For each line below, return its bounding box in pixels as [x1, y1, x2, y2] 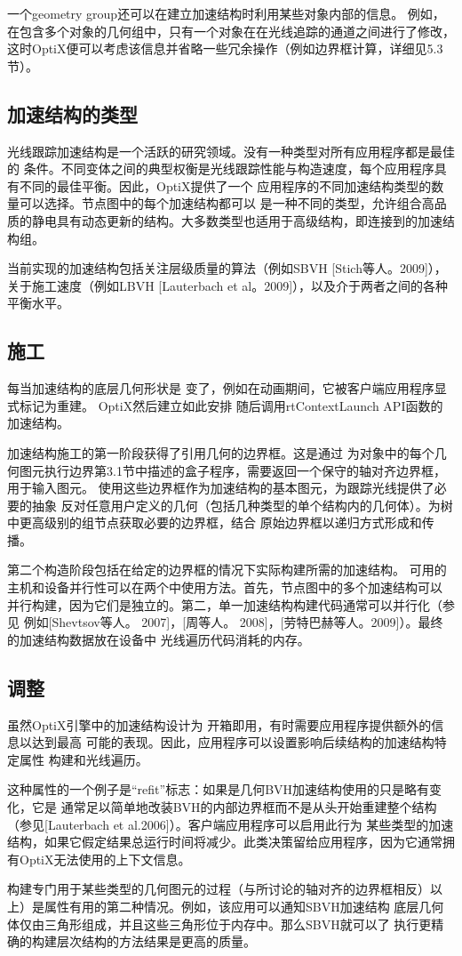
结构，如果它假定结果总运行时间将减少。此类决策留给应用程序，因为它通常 [7, 832, 442, 851]
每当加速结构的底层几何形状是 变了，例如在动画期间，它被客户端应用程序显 [7, 379, 447, 398]
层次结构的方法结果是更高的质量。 [56, 932, 256, 951]
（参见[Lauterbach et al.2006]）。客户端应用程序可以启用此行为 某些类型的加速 [7, 815, 454, 833]
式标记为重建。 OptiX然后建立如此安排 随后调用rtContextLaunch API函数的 [7, 396, 443, 414]
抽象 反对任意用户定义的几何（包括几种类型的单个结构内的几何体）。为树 [31, 495, 453, 514]
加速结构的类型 [7, 100, 138, 127]
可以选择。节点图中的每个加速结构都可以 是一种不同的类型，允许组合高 [19, 194, 434, 213]
